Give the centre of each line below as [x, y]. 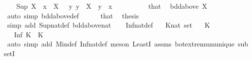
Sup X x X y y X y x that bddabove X [112, 6]
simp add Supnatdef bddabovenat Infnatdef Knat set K [108, 25]
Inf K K [28, 34]
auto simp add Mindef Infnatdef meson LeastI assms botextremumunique [121, 44]
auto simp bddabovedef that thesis [73, 15]
